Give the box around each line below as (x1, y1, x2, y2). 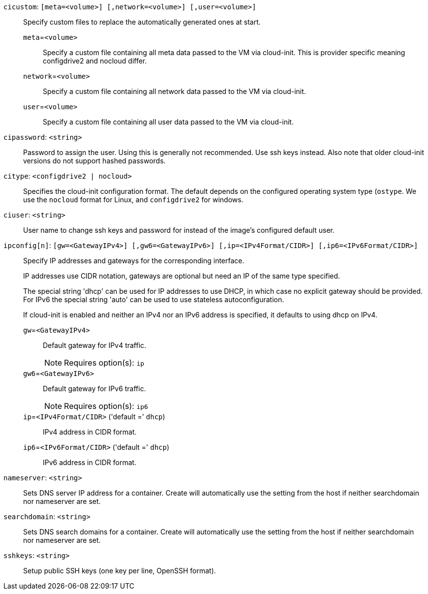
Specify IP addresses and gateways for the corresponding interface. (23, 256, 245, 265)
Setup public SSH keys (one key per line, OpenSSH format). (23, 566, 216, 575)
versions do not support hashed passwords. (23, 156, 166, 165)
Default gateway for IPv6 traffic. (43, 384, 146, 393)
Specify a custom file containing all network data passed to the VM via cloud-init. (43, 87, 306, 95)
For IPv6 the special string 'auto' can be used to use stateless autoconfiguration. (23, 295, 284, 304)
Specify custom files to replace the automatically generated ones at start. (23, 18, 261, 26)
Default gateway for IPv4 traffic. (43, 341, 147, 349)
